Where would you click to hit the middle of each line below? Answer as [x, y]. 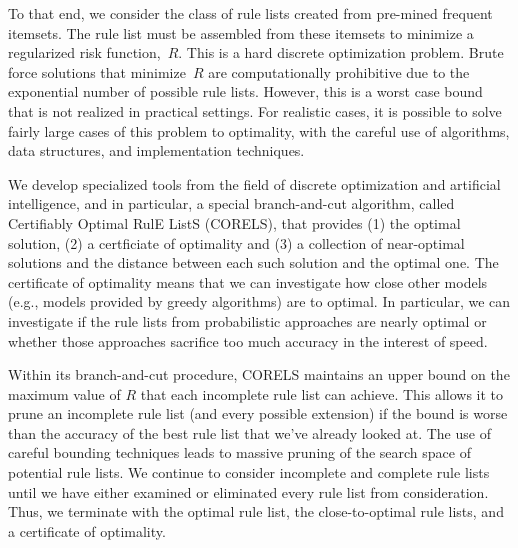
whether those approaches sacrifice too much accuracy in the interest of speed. [248, 340]
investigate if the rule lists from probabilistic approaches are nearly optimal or [247, 320]
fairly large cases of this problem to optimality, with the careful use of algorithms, [259, 130]
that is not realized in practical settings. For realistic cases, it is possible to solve [255, 110]
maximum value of [64, 393]
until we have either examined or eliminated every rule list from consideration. [248, 491]
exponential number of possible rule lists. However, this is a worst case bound [245, 91]
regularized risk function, [84, 52]
